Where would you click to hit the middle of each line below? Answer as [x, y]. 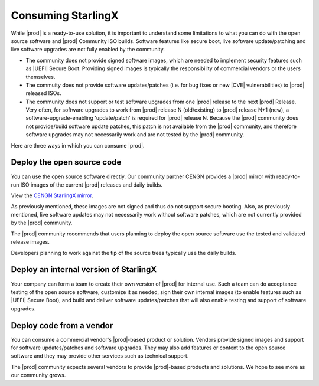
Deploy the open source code [66, 162]
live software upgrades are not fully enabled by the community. [88, 50]
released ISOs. [43, 93]
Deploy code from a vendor [62, 326]
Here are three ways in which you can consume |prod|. [78, 145]
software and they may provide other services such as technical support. [100, 356]
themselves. [40, 77]
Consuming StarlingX [65, 15]
